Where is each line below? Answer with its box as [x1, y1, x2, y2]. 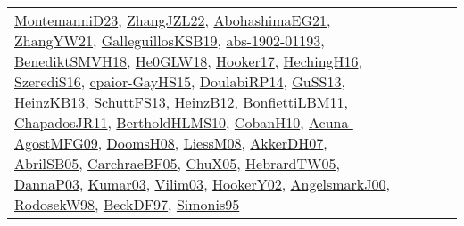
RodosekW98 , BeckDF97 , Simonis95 [14, 194, 240, 214]
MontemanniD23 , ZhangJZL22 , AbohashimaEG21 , [14, 10, 331, 30]
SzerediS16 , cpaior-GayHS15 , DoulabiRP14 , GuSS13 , [14, 71, 345, 92]
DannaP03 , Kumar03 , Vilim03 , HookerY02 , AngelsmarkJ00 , [14, 174, 390, 194]
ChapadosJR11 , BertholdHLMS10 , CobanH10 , [14, 112, 304, 133]
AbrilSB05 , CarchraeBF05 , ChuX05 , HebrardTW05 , [14, 153, 340, 174]
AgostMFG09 [14, 133, 98, 153]
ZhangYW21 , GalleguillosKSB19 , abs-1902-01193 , [14, 30, 325, 51]
